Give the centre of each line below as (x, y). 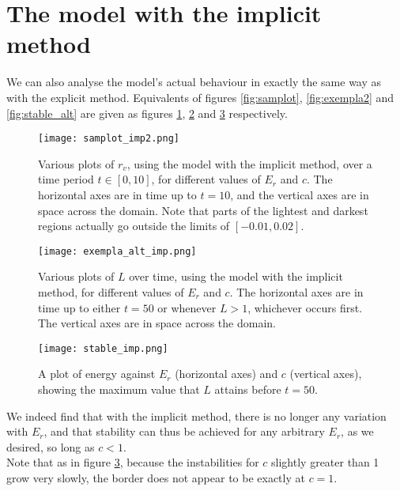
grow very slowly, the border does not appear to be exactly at (156, 477)
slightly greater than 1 (325, 462)
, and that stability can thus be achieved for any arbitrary (184, 431)
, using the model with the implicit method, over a (249, 163)
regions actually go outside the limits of (134, 226)
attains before (248, 389)
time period (66, 179)
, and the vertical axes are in (300, 194)
